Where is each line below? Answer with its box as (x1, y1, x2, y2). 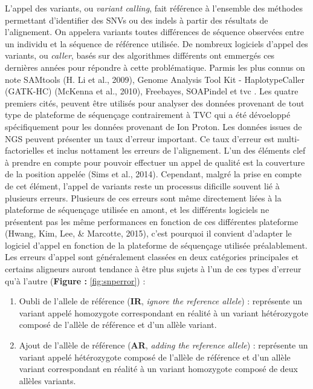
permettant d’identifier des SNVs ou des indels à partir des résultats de (5, 13, 268, 26)
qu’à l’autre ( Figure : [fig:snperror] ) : (5, 274, 146, 287)
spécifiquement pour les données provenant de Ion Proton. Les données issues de (5, 120, 302, 132)
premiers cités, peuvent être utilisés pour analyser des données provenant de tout (5, 96, 305, 109)
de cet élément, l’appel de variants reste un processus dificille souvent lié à (5, 179, 280, 192)
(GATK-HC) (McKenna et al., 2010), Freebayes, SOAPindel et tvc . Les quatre (5, 85, 298, 97)
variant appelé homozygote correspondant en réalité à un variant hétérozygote (19, 306, 309, 319)
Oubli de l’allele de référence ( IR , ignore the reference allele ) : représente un (19, 295, 303, 307)
